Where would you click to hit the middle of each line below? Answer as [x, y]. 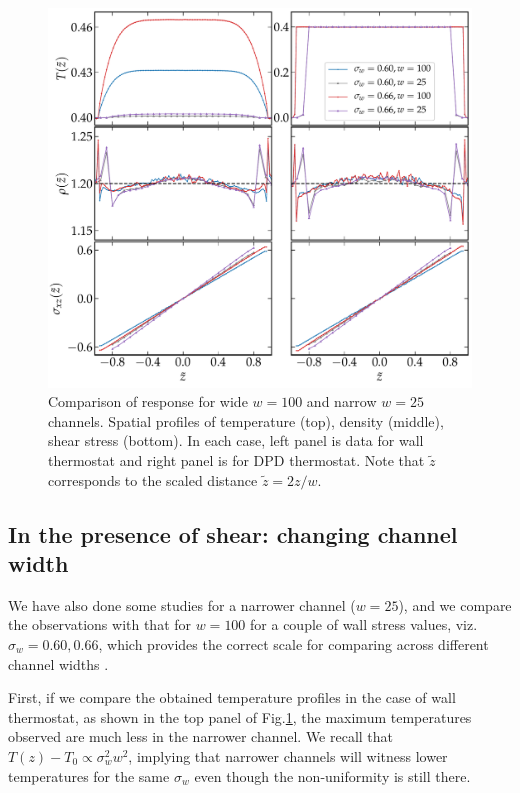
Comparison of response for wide [148, 401]
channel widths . [58, 663]
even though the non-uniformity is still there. [332, 775]
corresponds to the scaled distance [153, 479]
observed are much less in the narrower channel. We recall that [201, 736]
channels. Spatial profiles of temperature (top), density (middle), [246, 420]
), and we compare [455, 604]
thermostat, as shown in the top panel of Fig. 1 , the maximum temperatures [240, 716]
